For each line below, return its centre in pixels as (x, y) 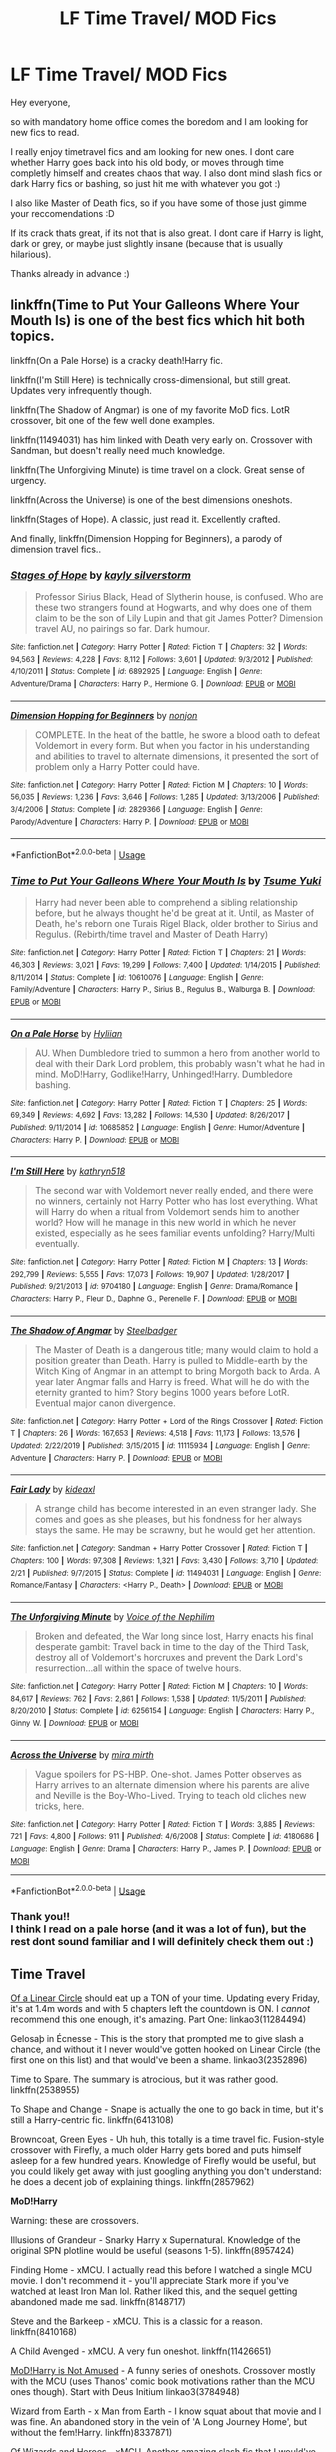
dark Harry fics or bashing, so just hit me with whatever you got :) (145, 183)
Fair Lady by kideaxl (53, 1489)
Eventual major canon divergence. (105, 1403)
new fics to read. (45, 132)
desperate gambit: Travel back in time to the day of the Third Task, (172, 1647)
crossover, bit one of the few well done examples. (112, 420)
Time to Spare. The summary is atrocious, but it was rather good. (144, 2079)
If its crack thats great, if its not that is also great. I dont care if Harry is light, (167, 233)
